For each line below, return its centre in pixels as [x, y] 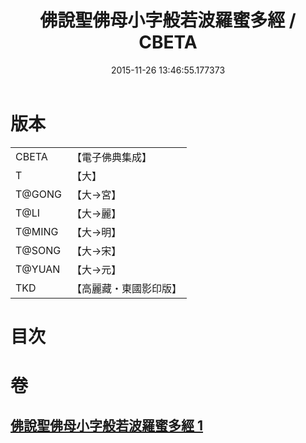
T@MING [37, 231]
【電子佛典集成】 [111, 157]
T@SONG [38, 250]
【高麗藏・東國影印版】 [126, 288]
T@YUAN [38, 269]
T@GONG [38, 194]
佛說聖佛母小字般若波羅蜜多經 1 [107, 426]
